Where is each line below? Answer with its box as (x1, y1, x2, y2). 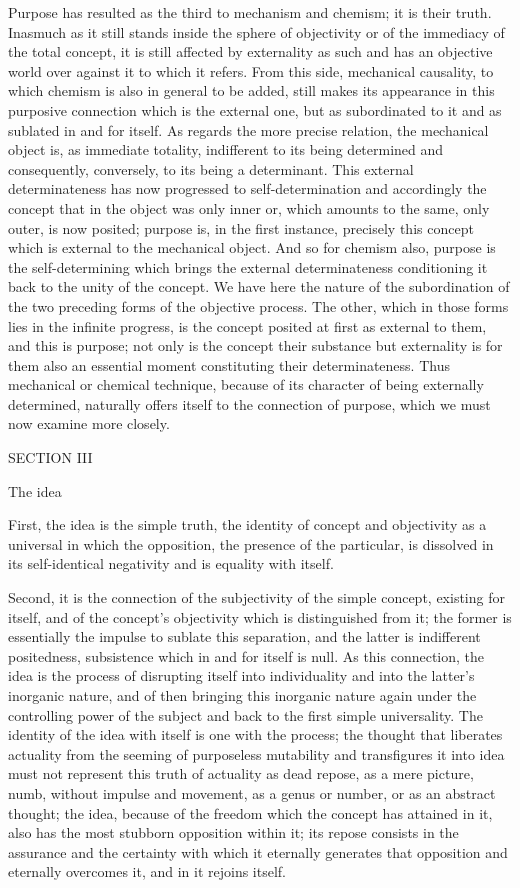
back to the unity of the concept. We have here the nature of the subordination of (8, 276, 510, 297)
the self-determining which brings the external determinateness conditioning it (8, 256, 488, 277)
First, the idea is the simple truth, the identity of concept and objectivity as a (8, 514, 487, 535)
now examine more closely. (8, 413, 170, 434)
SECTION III (8, 447, 93, 468)
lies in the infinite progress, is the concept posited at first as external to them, (8, 315, 487, 336)
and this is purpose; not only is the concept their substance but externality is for (8, 335, 503, 356)
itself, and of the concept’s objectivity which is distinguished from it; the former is (8, 606, 512, 627)
